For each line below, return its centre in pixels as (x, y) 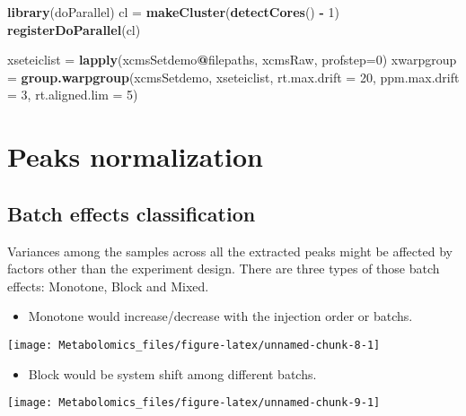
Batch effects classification (132, 213)
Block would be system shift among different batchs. (172, 373)
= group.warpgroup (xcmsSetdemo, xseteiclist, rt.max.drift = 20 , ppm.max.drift (233, 77)
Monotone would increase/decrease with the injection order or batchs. (220, 316)
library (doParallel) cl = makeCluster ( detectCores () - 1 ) (173, 12)
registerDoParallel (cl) (74, 29)
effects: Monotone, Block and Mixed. (108, 286)
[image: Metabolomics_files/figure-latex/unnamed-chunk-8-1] (194, 345)
